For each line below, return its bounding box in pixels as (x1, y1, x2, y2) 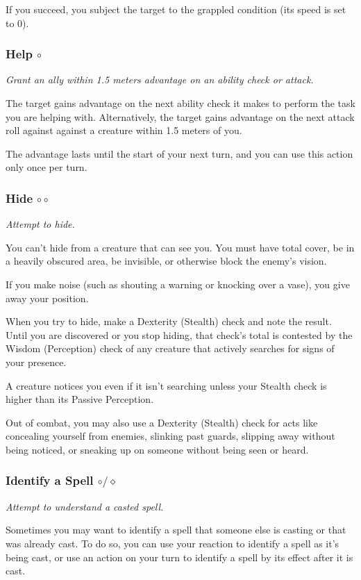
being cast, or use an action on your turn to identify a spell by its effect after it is (6, 549, 353, 564)
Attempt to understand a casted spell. (6, 499, 164, 513)
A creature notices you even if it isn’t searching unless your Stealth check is (6, 378, 327, 392)
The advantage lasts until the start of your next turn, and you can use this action (6, 146, 353, 160)
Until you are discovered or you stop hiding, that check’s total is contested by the (6, 327, 353, 342)
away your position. (6, 290, 89, 305)
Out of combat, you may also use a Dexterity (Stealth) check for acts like (6, 415, 318, 429)
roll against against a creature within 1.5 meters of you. (6, 123, 242, 138)
